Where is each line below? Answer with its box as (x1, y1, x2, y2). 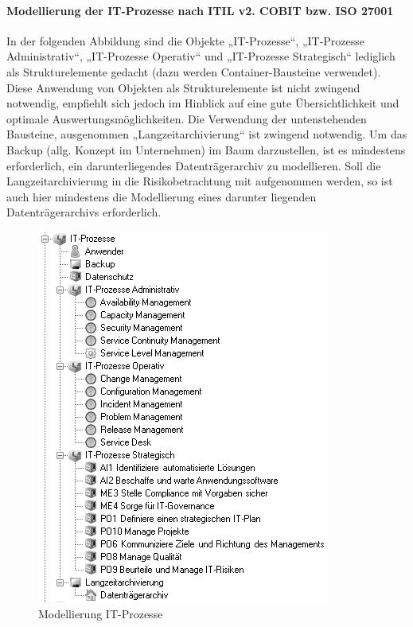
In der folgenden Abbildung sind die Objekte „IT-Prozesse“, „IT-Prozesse (6, 32, 365, 49)
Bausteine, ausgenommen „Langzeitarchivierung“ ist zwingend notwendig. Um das (6, 126, 407, 142)
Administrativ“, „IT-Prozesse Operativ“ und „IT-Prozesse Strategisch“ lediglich (6, 48, 395, 64)
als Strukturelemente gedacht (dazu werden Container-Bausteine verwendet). (6, 63, 381, 80)
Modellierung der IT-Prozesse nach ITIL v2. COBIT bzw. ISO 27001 (6, 2, 394, 18)
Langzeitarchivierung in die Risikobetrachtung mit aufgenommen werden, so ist (6, 173, 393, 189)
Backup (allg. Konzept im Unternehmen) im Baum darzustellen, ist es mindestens (6, 141, 406, 158)
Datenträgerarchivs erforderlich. (6, 204, 162, 220)
